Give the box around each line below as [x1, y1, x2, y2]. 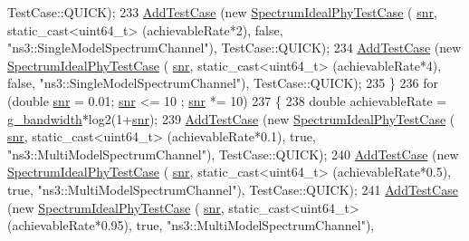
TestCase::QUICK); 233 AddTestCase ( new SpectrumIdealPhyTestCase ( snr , [7, 3, 437, 21]
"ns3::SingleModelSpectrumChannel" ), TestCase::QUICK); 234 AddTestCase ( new [7, 38, 462, 57]
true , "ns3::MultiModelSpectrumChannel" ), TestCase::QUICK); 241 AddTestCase [7, 179, 458, 198]
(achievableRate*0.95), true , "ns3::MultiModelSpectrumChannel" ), [7, 216, 375, 235]
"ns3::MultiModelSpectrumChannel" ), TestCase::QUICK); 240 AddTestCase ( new [7, 144, 459, 163]
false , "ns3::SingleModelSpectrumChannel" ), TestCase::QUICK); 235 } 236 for [7, 73, 439, 92]
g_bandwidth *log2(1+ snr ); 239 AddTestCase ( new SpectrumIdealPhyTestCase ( [7, 109, 455, 128]
